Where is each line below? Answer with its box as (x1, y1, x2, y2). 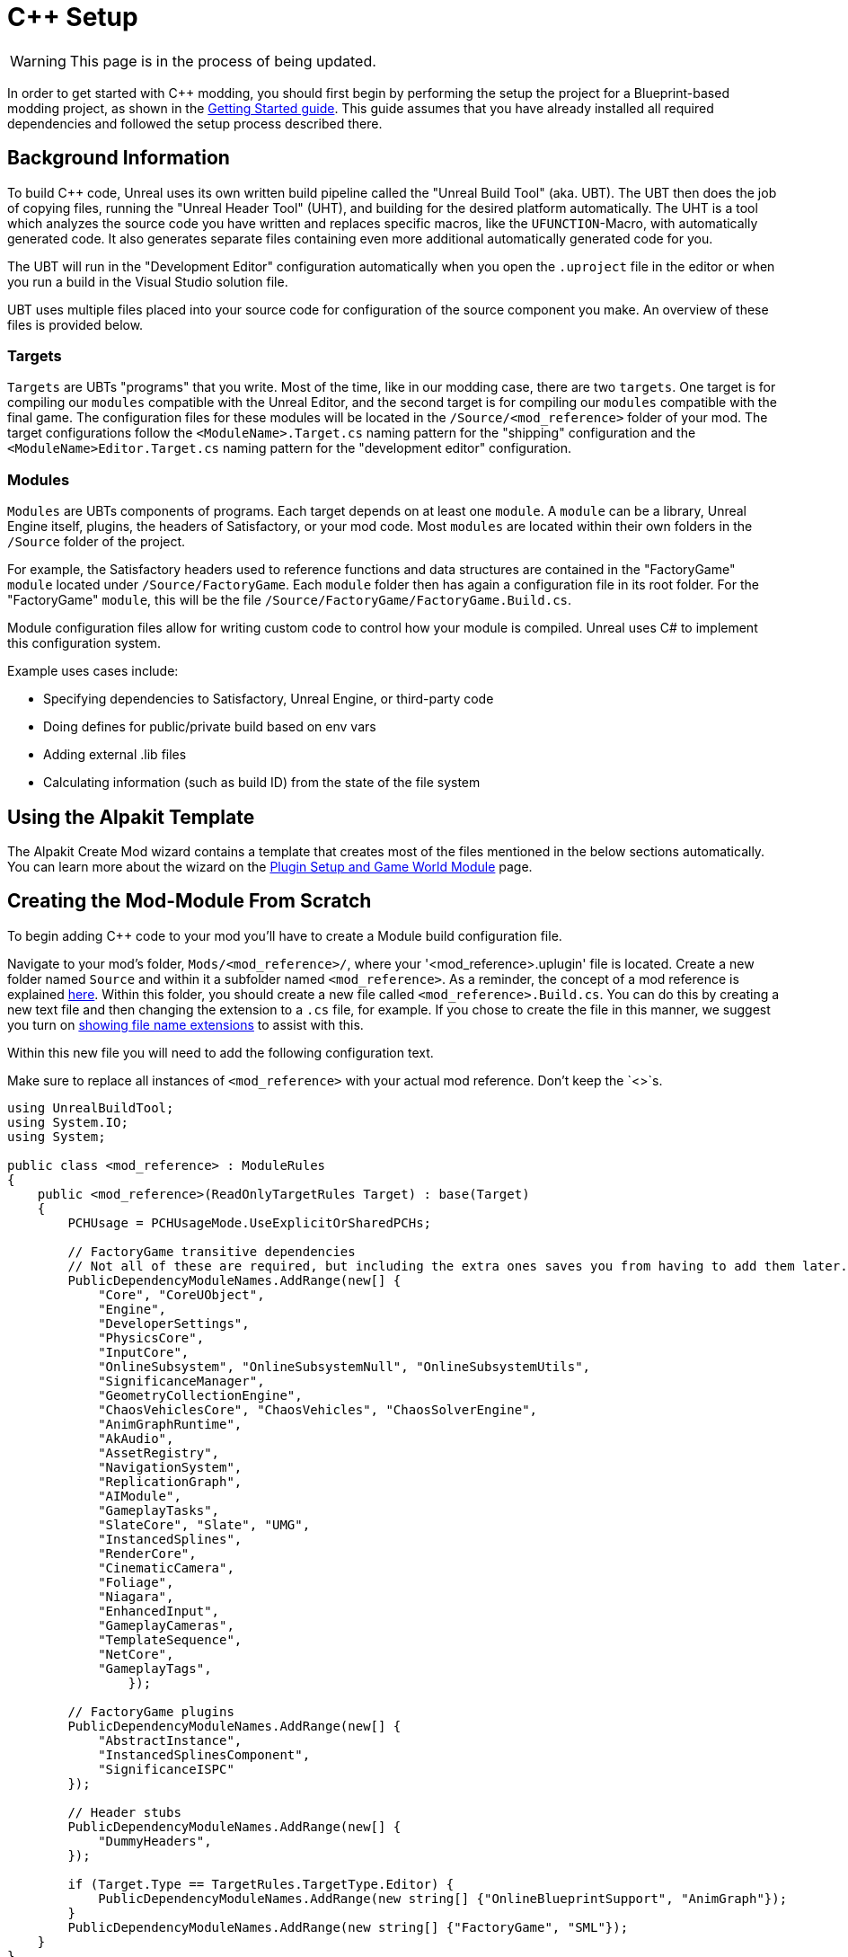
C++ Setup (7, 2, 138, 32)
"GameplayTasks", (98, 1502, 220, 1518)
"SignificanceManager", (98, 1373, 265, 1388)
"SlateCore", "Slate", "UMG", (98, 1517, 311, 1532)
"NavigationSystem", (98, 1459, 243, 1474)
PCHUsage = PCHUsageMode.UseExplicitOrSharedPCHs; (67, 1215, 432, 1230)
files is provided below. (7, 316, 144, 332)
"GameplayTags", (98, 1660, 212, 1676)
